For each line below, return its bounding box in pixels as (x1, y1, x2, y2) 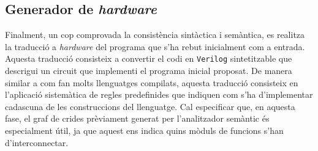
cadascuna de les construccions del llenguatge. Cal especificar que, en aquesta (5, 100, 295, 112)
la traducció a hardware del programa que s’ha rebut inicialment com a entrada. (5, 40, 305, 53)
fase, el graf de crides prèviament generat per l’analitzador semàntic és (5, 112, 270, 125)
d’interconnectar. (5, 136, 69, 149)
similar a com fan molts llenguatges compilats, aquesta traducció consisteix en (5, 76, 298, 89)
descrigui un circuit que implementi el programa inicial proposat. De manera (5, 64, 292, 77)
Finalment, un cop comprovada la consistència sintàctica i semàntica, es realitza (5, 28, 305, 41)
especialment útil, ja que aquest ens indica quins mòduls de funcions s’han (5, 124, 284, 137)
